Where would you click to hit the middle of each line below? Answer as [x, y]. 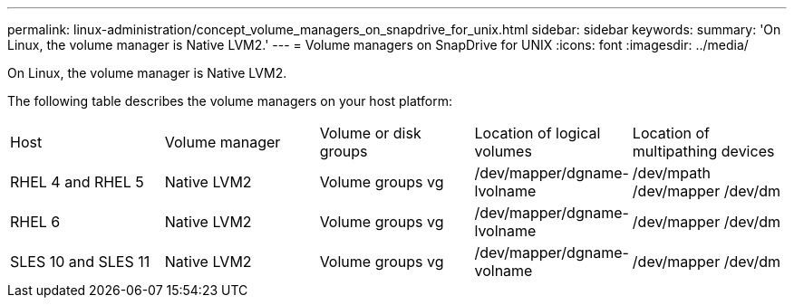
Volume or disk [370, 133]
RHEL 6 [35, 222]
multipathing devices [703, 151]
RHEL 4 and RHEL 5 [77, 182]
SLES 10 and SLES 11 [80, 262]
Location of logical [537, 133]
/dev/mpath [671, 173]
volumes [503, 151]
